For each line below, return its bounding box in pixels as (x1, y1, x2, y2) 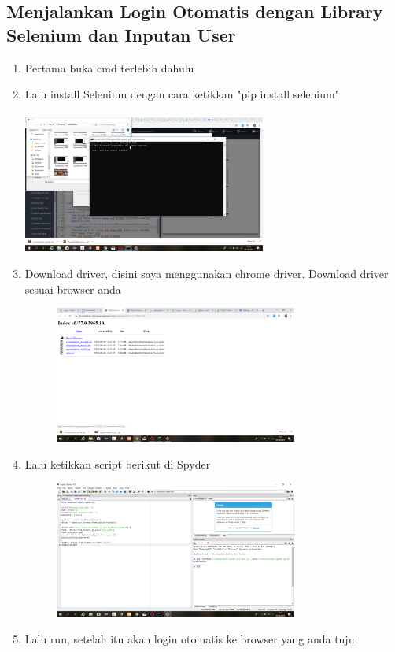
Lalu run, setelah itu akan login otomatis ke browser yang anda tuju (24, 631, 355, 647)
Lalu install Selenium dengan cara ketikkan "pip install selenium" (24, 86, 339, 102)
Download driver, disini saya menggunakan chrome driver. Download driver (24, 265, 389, 282)
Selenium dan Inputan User (6, 22, 236, 46)
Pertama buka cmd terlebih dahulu (24, 59, 194, 76)
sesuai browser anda (24, 280, 121, 297)
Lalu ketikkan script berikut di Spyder (24, 455, 211, 472)
